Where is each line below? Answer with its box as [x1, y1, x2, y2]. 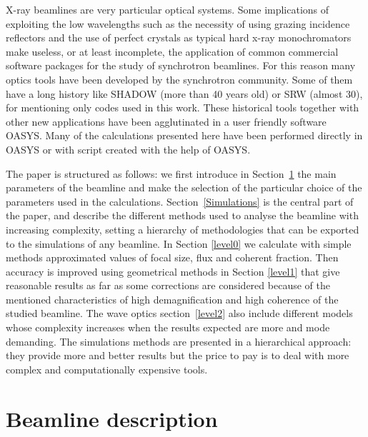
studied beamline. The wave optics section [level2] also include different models [6, 306, 353, 321]
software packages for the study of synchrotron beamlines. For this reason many [6, 58, 356, 73]
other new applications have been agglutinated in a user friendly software [6, 114, 327, 129]
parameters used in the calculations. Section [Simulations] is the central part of [6, 194, 354, 209]
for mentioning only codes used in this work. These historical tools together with [6, 100, 359, 115]
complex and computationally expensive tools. [6, 361, 208, 376]
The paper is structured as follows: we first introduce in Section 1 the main [6, 166, 337, 181]
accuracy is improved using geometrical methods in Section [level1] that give [6, 263, 340, 278]
